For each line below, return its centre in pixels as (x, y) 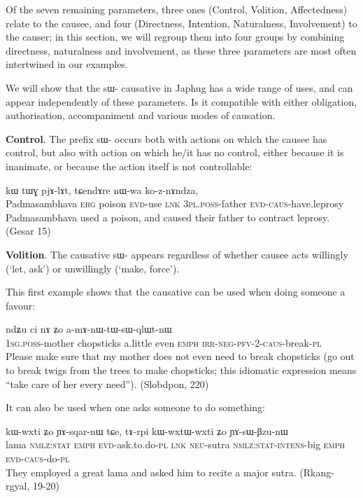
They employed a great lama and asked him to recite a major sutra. (151, 472)
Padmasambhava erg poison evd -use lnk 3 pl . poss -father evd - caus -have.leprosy (175, 203)
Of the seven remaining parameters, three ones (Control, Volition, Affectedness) (177, 9)
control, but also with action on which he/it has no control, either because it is (175, 152)
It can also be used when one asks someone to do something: (136, 407)
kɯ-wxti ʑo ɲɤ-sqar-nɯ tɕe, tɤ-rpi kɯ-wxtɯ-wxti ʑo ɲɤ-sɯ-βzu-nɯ (147, 430)
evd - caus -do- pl (38, 458)
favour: (21, 305)
